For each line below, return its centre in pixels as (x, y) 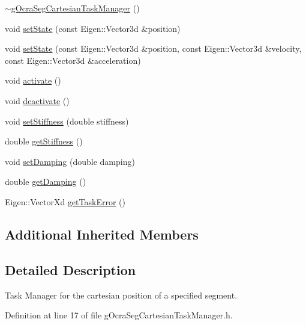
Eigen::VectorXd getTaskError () (65, 201)
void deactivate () (37, 100)
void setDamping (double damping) (70, 161)
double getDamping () (46, 181)
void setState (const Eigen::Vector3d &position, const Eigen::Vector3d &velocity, (153, 48)
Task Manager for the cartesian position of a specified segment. (121, 295)
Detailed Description (70, 269)
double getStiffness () (44, 141)
